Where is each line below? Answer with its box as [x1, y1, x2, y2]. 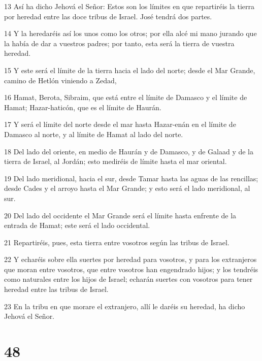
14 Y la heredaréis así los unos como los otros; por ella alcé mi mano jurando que [4, 28, 257, 39]
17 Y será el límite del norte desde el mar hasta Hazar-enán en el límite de [4, 119, 236, 129]
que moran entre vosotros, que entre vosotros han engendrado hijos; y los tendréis [4, 264, 258, 274]
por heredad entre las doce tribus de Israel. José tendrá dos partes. [4, 11, 212, 21]
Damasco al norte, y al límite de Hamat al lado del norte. [4, 128, 183, 139]
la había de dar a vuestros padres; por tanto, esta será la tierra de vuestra [4, 38, 235, 48]
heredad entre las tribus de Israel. [4, 284, 109, 294]
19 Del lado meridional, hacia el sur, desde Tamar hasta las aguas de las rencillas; [4, 173, 258, 183]
